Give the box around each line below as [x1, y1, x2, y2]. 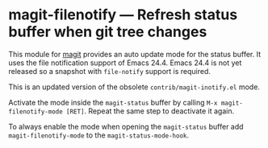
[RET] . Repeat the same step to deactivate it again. [65, 106, 235, 116]
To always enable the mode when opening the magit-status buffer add [8, 121, 244, 131]
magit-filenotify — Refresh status [8, 6, 238, 24]
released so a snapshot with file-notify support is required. [8, 66, 211, 76]
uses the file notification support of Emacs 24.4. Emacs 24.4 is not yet [8, 58, 242, 68]
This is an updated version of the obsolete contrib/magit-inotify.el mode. [8, 82, 261, 92]
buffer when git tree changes [8, 23, 207, 41]
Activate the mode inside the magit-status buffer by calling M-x [8, 97, 218, 107]
